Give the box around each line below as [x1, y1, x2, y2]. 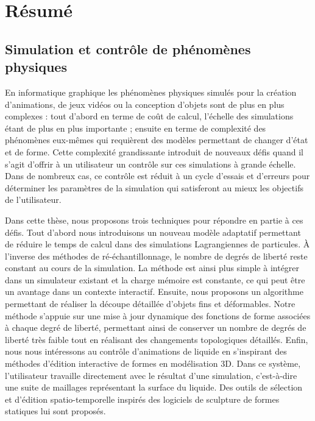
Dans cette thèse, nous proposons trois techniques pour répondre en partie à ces [5, 213, 303, 226]
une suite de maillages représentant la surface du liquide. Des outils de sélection [5, 381, 303, 394]
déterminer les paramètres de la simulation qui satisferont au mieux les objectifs [5, 181, 303, 194]
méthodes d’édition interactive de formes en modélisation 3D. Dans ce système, [5, 357, 301, 370]
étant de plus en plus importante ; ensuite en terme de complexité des [5, 121, 266, 134]
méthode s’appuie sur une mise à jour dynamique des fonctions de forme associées [5, 309, 311, 322]
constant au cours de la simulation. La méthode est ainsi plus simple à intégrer [5, 261, 300, 274]
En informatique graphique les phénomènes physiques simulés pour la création [5, 85, 297, 98]
